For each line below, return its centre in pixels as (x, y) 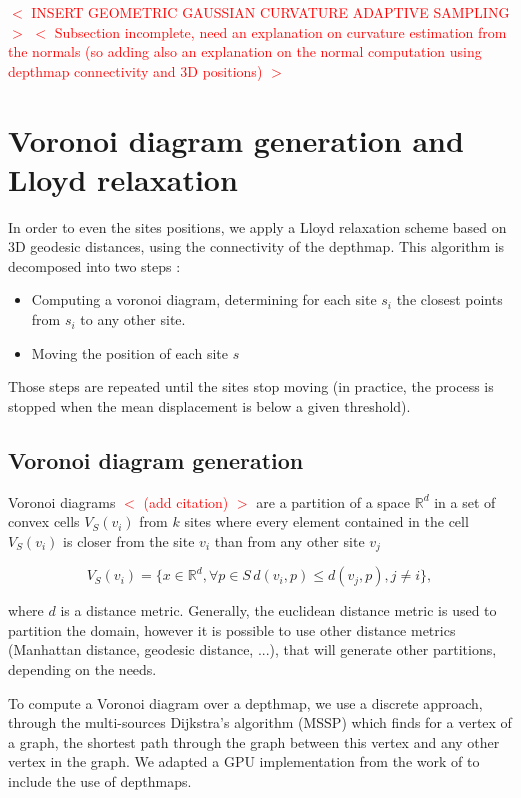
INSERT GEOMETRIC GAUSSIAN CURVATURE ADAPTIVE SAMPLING (270, 12)
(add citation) (186, 501)
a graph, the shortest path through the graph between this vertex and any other (254, 741)
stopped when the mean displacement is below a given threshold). (209, 405)
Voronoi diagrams (62, 501)
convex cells (44, 521)
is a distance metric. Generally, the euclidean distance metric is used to (278, 610)
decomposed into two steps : (94, 265)
